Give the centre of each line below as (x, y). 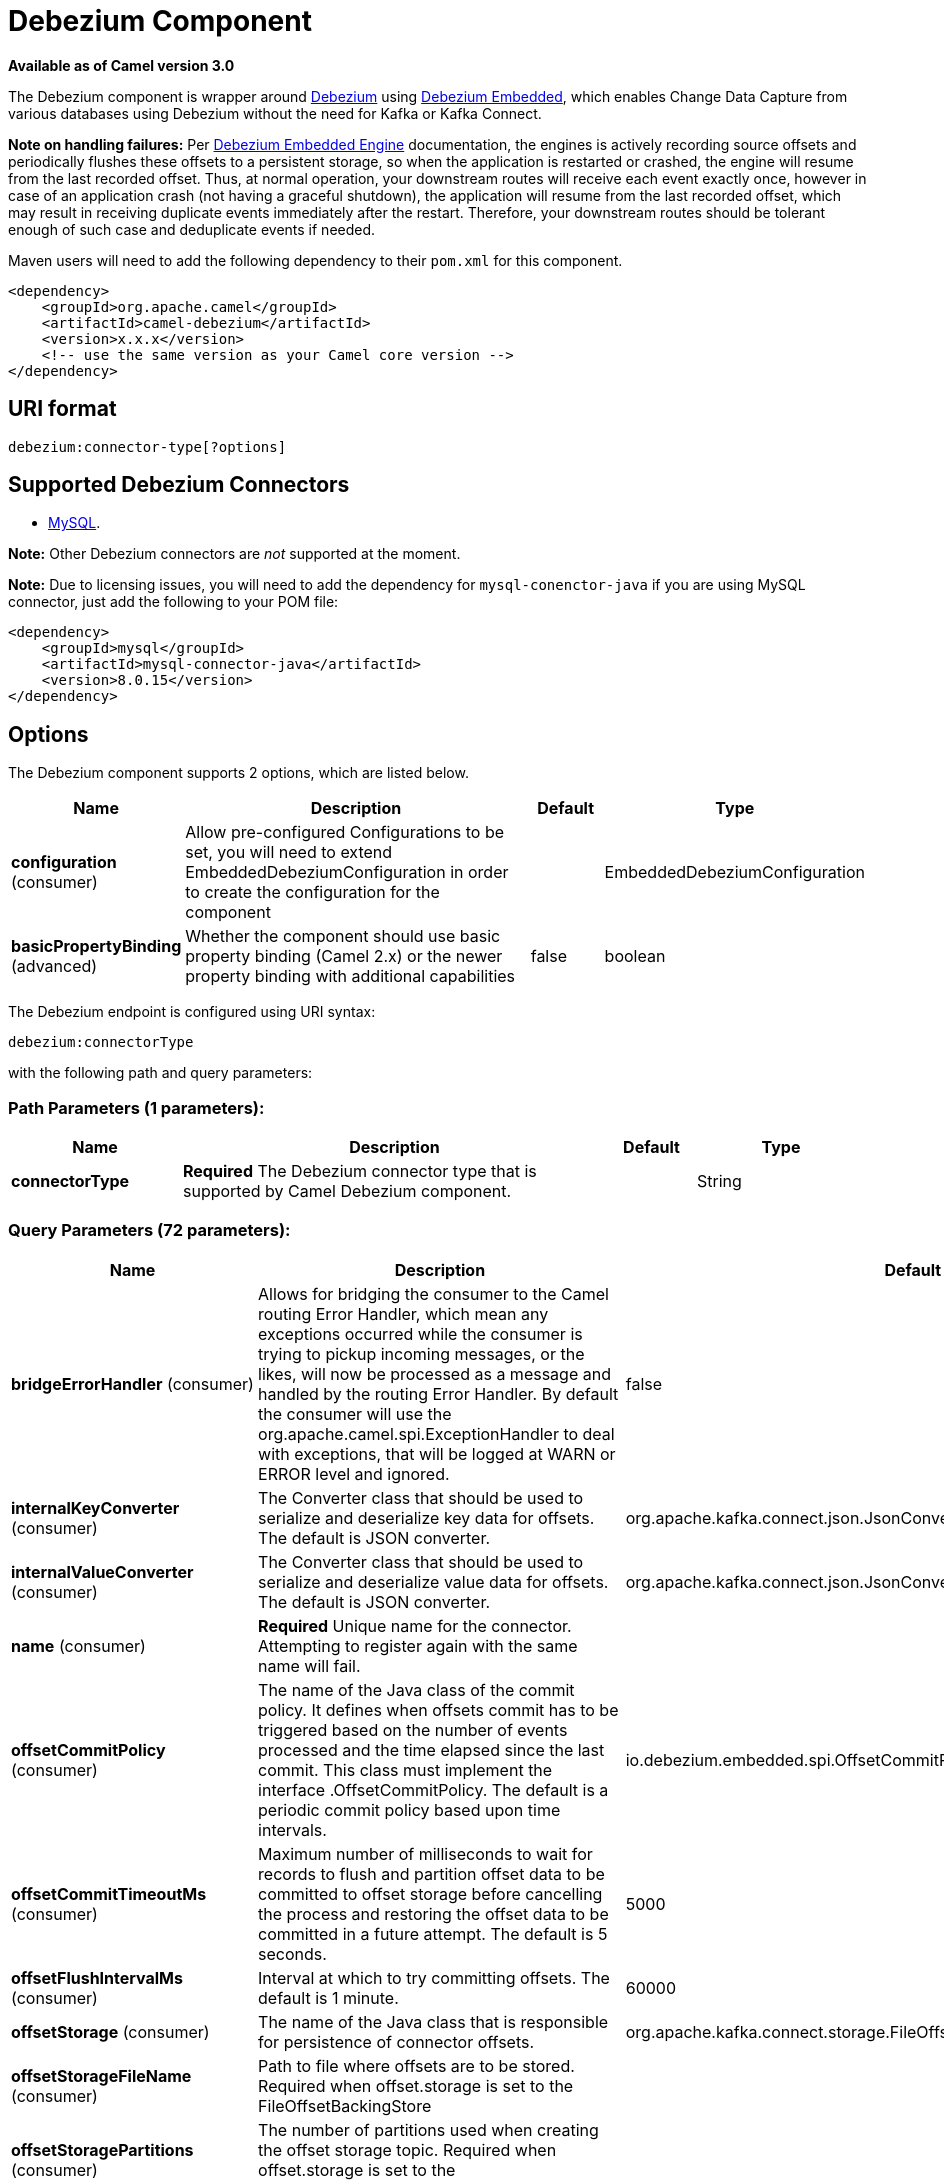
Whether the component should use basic (343, 936)
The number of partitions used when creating (428, 2129)
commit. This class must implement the (405, 1769)
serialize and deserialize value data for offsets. (433, 1581)
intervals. (292, 1829)
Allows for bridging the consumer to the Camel (433, 1293)
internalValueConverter (102, 1571)
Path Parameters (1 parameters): (136, 1107)
